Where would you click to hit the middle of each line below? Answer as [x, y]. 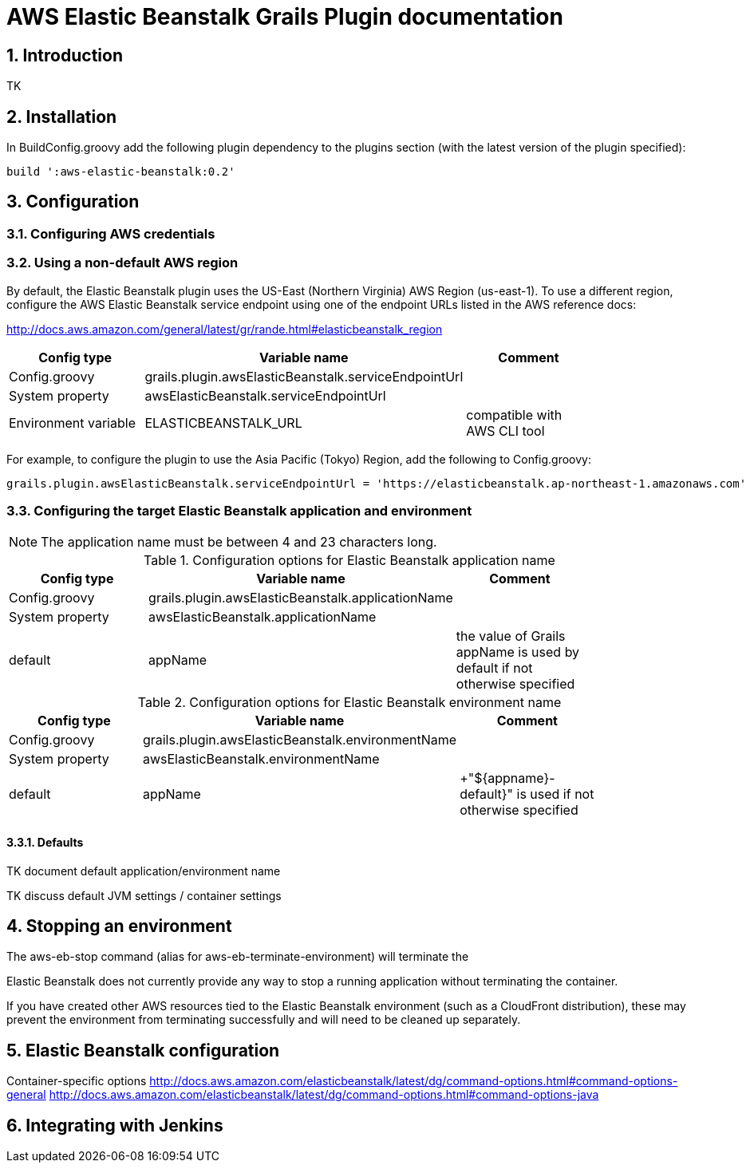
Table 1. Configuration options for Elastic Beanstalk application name [349, 561]
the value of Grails [511, 636]
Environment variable [72, 423]
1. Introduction [65, 55]
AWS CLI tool [505, 430]
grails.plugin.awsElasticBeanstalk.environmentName [300, 740]
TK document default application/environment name [144, 871]
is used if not [555, 794]
